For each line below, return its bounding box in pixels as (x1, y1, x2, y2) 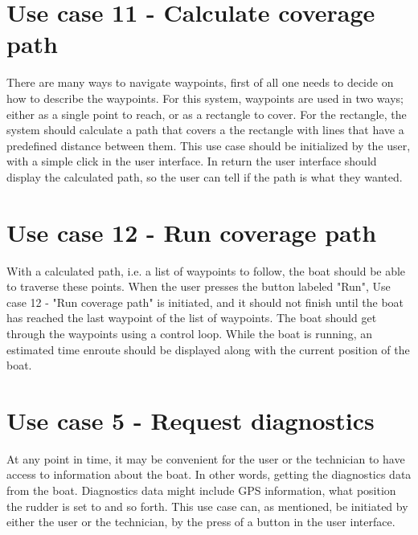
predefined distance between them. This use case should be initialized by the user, (6, 137, 411, 153)
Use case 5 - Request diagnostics (6, 403, 375, 436)
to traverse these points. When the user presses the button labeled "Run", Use (6, 278, 391, 295)
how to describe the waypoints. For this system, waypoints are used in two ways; (6, 89, 404, 106)
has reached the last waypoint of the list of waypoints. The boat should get (6, 309, 377, 326)
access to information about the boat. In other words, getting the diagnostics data (6, 466, 412, 483)
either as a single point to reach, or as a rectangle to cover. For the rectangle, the (6, 105, 407, 122)
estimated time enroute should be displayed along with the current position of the (6, 341, 410, 357)
